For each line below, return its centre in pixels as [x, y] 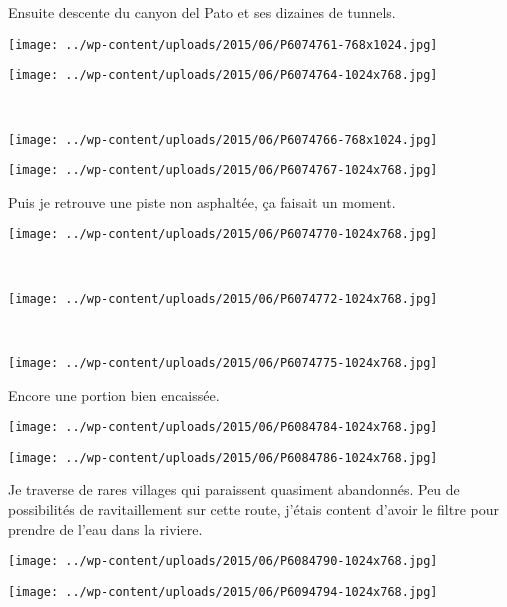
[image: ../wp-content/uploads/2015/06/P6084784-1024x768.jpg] [223, 427]
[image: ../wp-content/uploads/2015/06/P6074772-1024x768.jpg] [223, 298]
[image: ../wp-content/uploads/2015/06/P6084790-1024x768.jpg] [223, 561]
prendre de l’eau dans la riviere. [105, 528]
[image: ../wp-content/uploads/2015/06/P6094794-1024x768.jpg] [223, 591]
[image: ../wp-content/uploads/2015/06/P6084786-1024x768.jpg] [223, 457]
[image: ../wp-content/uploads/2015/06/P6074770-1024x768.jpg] [223, 234]
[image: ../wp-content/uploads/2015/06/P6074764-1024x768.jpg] [223, 75]
